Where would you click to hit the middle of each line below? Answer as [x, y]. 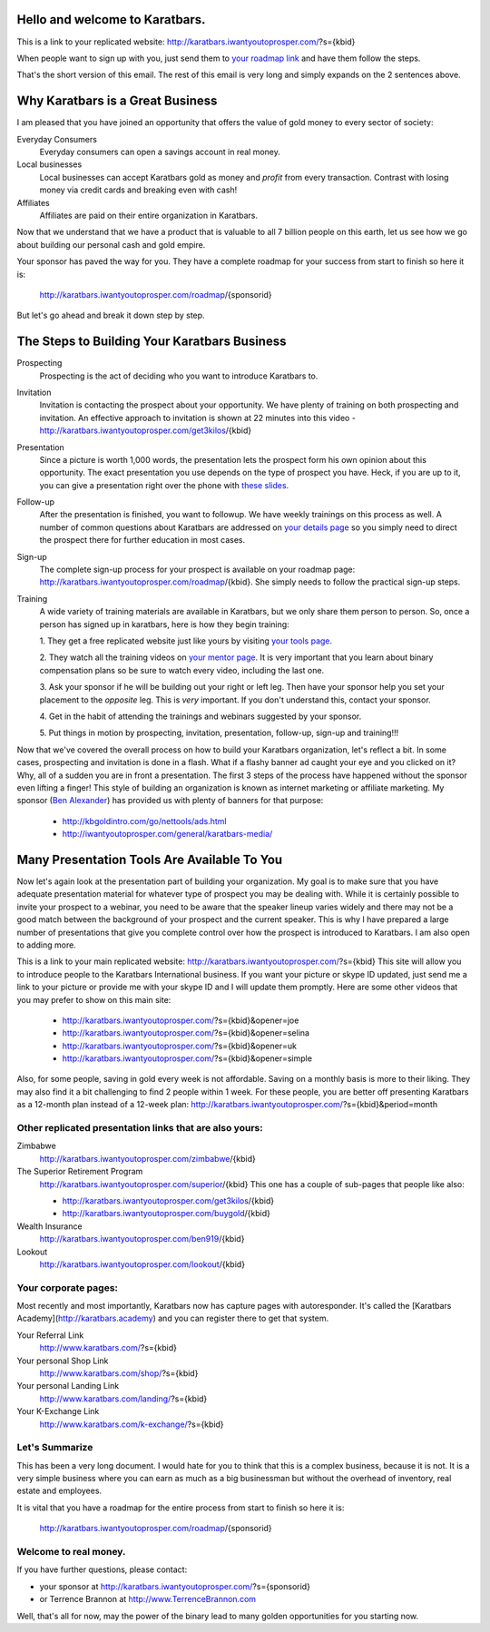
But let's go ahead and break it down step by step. [111, 315]
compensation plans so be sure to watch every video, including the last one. [182, 670]
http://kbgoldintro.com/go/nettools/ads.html [144, 821]
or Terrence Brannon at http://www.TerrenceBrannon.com [148, 1599]
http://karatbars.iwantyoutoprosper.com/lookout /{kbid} [142, 1264]
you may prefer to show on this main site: [94, 999]
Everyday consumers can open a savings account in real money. [160, 152]
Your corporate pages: [67, 1287]
